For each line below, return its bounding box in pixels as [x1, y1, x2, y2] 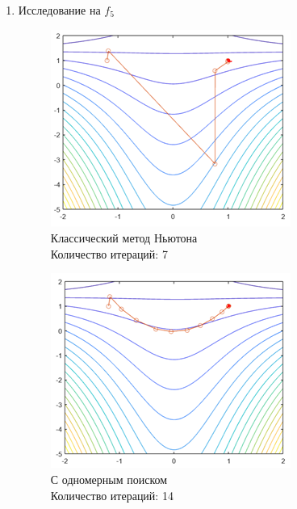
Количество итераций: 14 [50, 486, 174, 503]
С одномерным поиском [50, 470, 168, 487]
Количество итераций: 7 [50, 245, 168, 262]
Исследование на [18, 2, 101, 18]
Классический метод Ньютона [50, 229, 198, 246]
